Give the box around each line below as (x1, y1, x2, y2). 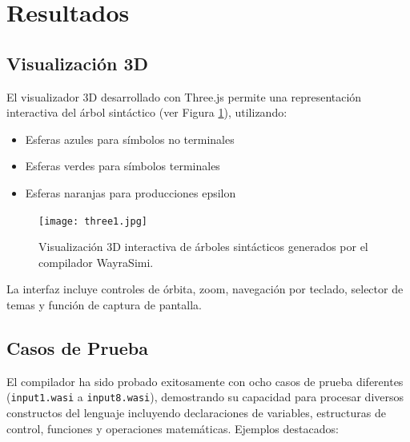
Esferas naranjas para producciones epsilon (25, 184, 236, 201)
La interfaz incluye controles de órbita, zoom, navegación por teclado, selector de (6, 281, 404, 297)
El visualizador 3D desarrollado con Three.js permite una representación (6, 88, 362, 105)
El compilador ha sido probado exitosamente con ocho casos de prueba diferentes (6, 372, 404, 389)
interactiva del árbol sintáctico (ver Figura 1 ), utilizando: (6, 104, 287, 121)
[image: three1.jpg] (38, 215, 148, 227)
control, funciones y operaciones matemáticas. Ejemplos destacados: (6, 420, 339, 436)
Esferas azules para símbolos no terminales (25, 130, 235, 147)
